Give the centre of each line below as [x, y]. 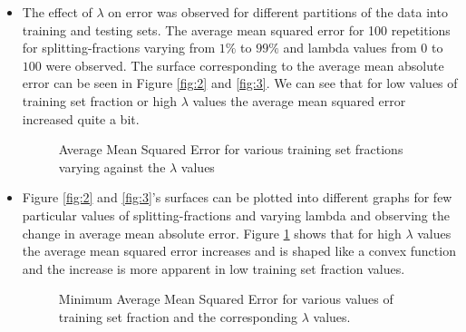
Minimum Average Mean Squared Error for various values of [226, 299]
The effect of [57, 12]
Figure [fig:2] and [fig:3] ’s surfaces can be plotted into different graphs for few [237, 197]
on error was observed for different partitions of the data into [278, 12]
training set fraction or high [99, 100]
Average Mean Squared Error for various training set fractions [231, 149]
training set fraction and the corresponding [178, 316]
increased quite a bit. [81, 118]
